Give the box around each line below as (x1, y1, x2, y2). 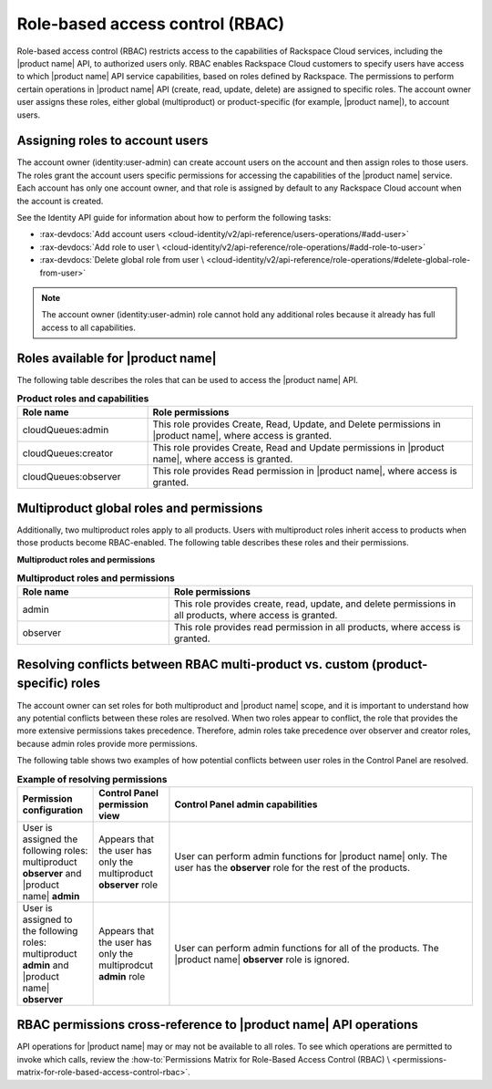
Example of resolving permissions (16, 773, 168, 785)
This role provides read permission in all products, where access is (173, 621, 461, 634)
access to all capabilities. (41, 322, 136, 333)
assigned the (22, 833, 78, 845)
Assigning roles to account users (16, 133, 209, 149)
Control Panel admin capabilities (174, 798, 318, 811)
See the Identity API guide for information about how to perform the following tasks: (16, 212, 332, 223)
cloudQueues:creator (22, 447, 114, 460)
